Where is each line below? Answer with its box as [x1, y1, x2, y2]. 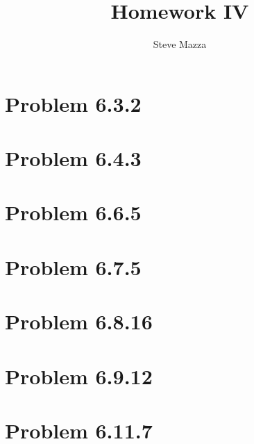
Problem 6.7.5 [5, 252, 142, 281]
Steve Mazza [153, 37, 207, 51]
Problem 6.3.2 [5, 89, 142, 117]
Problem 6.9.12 [5, 361, 153, 390]
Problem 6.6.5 [5, 198, 142, 227]
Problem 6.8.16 [5, 307, 153, 336]
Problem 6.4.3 [5, 144, 142, 172]
